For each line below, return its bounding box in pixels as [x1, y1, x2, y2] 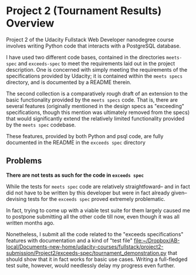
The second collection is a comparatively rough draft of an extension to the [6, 90, 188, 97]
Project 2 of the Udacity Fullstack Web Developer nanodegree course [6, 36, 174, 43]
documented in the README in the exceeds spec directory [6, 139, 146, 146]
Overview [6, 16, 55, 30]
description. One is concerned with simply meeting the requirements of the [6, 66, 188, 73]
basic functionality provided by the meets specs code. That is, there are [6, 96, 178, 103]
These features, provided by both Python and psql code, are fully [6, 132, 164, 139]
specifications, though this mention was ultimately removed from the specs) [6, 109, 190, 116]
